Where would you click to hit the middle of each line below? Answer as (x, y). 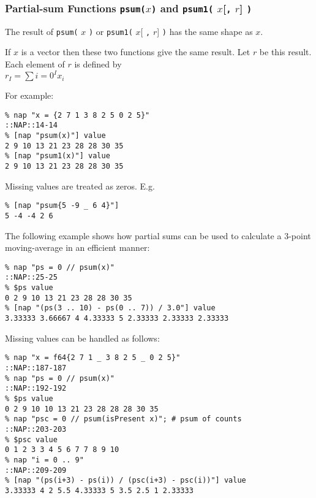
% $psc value (31, 439)
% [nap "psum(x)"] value (55, 136)
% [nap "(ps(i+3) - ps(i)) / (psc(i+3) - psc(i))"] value (126, 481)
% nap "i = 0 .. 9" (44, 460)
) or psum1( (111, 31)
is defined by (98, 64)
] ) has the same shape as (205, 31)
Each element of (35, 64)
